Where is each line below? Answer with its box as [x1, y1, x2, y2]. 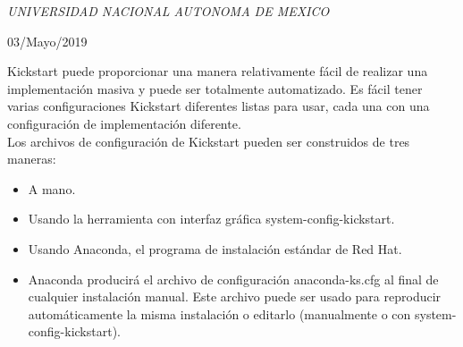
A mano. [28, 179, 76, 198]
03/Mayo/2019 [7, 31, 88, 50]
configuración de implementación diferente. [7, 114, 241, 132]
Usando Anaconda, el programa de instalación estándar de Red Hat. [28, 239, 402, 258]
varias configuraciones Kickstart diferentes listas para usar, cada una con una [7, 97, 430, 115]
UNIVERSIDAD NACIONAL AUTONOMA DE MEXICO [7, 2, 330, 20]
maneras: [7, 149, 56, 168]
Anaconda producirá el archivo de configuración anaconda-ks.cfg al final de [28, 269, 439, 288]
